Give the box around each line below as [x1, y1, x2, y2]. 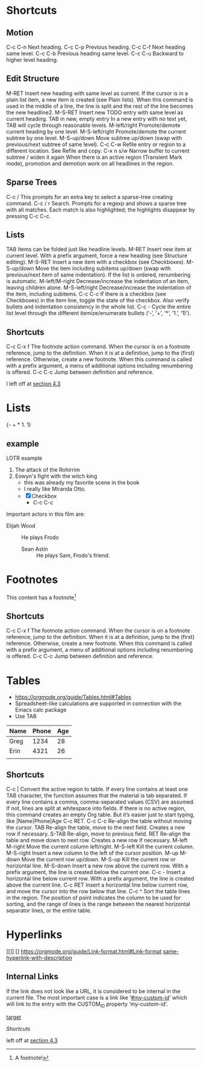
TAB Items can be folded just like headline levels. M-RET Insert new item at [6, 246, 192, 253]
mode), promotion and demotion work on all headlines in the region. [6, 160, 174, 167]
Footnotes [6, 573, 58, 587]
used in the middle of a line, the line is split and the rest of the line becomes [6, 102, 194, 109]
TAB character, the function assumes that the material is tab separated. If [6, 792, 188, 799]
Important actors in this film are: [6, 510, 85, 518]
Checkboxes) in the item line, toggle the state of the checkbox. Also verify [6, 297, 189, 304]
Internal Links [6, 971, 59, 982]
